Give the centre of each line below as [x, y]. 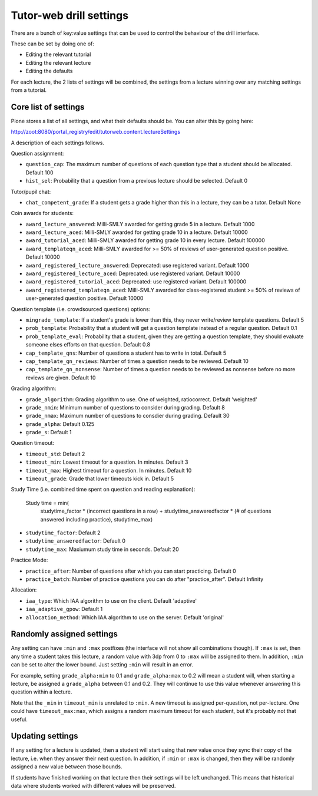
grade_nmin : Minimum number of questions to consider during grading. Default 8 [125, 407]
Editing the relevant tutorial [58, 55]
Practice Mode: [29, 560]
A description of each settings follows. [57, 143]
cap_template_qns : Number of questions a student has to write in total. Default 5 [126, 353]
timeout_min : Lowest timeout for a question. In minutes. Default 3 [107, 462]
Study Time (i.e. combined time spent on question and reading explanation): [103, 490]
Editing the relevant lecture [58, 62]
